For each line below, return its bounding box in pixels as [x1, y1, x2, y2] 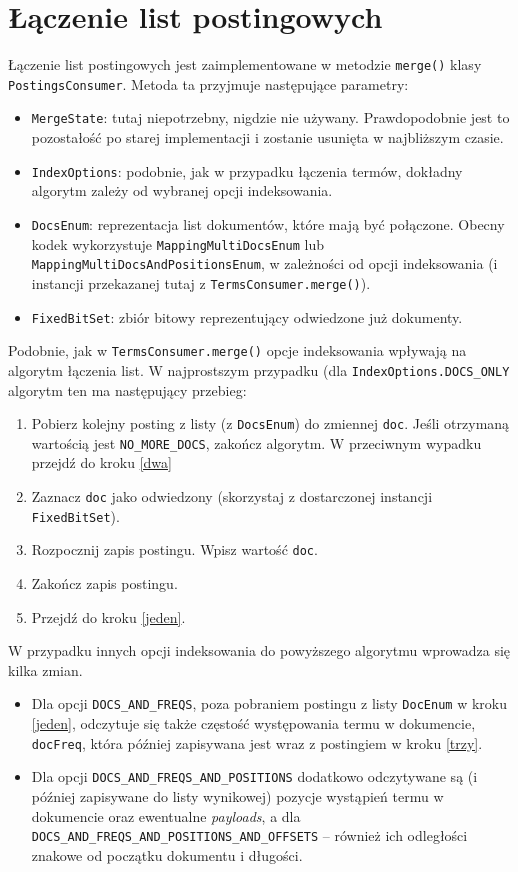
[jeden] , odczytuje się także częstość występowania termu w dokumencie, [31, 713, 476, 734]
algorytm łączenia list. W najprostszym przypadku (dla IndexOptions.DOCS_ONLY [8, 359, 510, 380]
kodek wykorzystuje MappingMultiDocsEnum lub [31, 233, 325, 254]
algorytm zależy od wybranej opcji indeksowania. [31, 180, 333, 201]
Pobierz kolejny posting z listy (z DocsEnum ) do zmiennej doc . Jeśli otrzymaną [31, 413, 510, 434]
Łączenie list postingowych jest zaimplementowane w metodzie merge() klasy [8, 54, 482, 75]
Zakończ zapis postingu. [31, 573, 178, 593]
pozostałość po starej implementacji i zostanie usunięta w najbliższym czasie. [31, 127, 504, 148]
